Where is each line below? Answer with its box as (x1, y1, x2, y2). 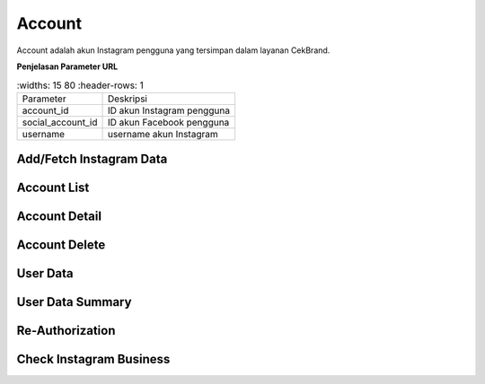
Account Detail (16, 209, 102, 224)
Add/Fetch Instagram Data (16, 152, 168, 167)
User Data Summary (16, 294, 132, 310)
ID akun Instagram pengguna (107, 104, 231, 117)
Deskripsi (107, 92, 148, 105)
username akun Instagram (107, 127, 219, 140)
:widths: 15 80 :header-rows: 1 (16, 79, 144, 92)
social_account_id (22, 116, 98, 128)
